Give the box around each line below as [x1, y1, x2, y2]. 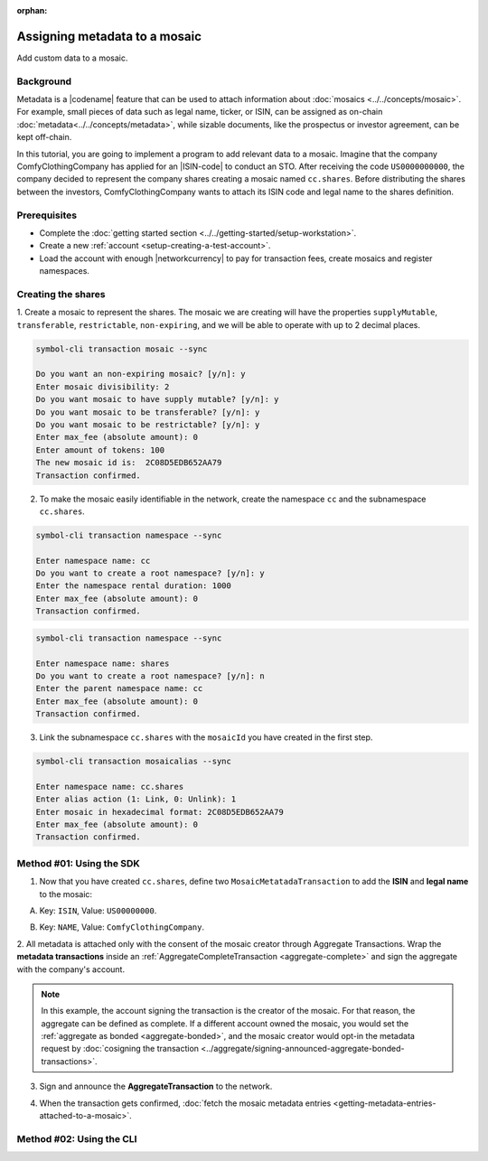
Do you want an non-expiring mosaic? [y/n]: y [35, 369, 246, 379]
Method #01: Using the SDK [16, 857, 140, 869]
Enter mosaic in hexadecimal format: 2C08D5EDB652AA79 [35, 807, 284, 817]
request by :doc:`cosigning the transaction [41, 1044, 199, 1054]
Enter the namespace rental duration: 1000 [35, 581, 232, 591]
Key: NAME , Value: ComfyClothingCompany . [39, 922, 205, 932]
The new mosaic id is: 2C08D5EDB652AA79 [35, 457, 222, 468]
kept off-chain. [16, 132, 72, 143]
